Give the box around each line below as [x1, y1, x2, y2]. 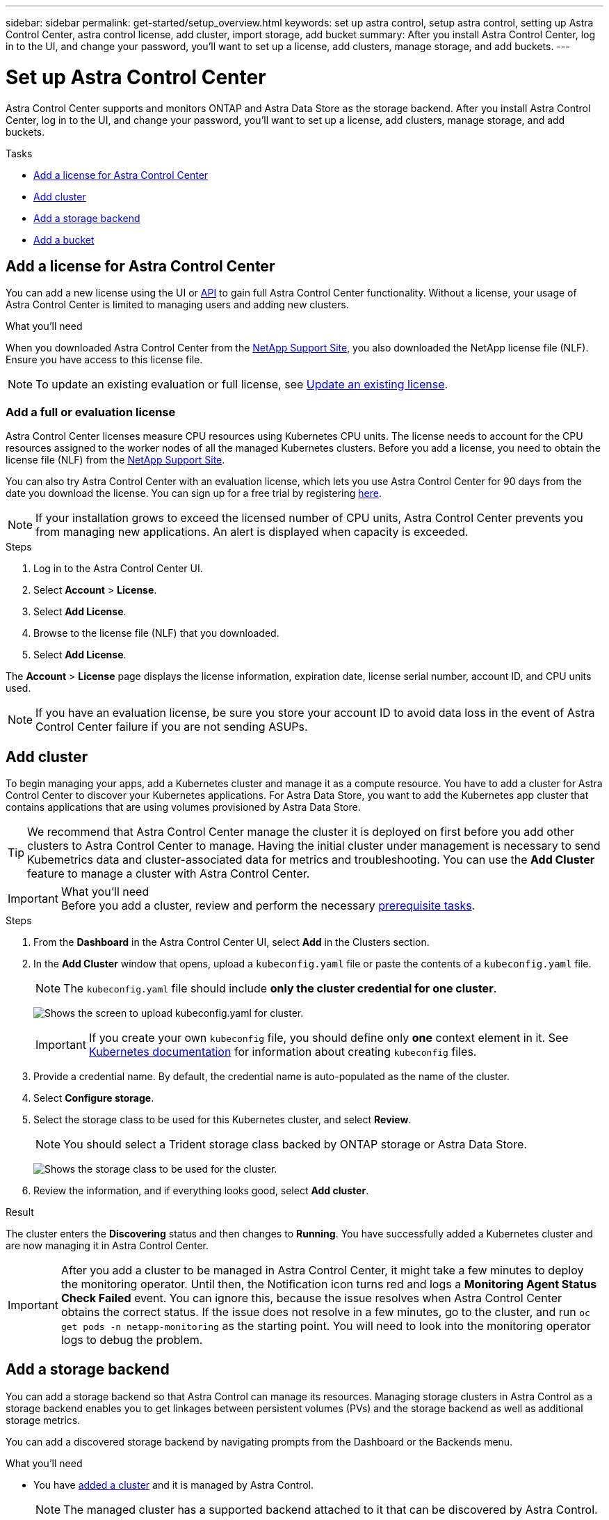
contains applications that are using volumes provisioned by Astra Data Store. [6, 800, 361, 813]
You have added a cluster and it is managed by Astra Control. [33, 1478, 314, 1491]
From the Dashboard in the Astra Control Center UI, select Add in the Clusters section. [33, 935, 430, 948]
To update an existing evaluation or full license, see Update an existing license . [35, 377, 448, 392]
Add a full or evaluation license [6, 404, 176, 419]
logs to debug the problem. [60, 1332, 203, 1347]
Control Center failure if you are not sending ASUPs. [35, 720, 308, 734]
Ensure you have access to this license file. [6, 354, 203, 366]
